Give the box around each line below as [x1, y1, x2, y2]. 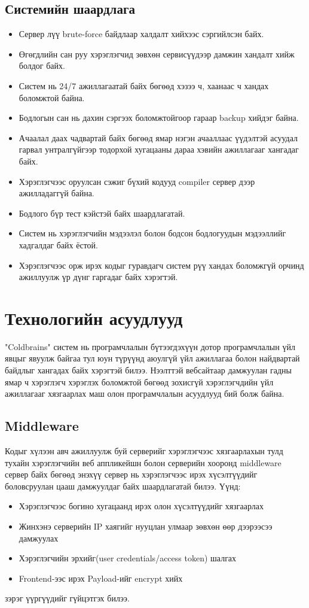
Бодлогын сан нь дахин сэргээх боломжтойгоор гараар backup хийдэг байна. [19, 111, 299, 124]
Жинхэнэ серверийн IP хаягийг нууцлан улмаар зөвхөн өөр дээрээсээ [19, 519, 273, 532]
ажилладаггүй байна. [19, 187, 94, 199]
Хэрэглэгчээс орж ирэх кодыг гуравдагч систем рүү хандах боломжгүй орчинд [19, 259, 304, 271]
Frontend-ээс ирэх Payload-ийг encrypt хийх [19, 571, 183, 584]
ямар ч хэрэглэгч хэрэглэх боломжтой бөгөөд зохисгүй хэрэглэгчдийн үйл [5, 375, 274, 388]
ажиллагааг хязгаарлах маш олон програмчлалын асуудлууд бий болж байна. [5, 387, 284, 400]
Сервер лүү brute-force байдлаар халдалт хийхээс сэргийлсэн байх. [19, 28, 264, 40]
